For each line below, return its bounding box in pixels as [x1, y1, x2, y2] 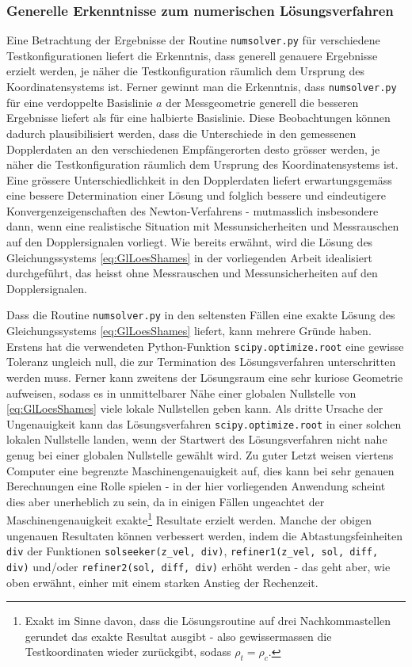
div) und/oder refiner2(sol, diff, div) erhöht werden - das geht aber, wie [6, 558, 391, 574]
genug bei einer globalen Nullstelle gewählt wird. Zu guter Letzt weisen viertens [6, 446, 394, 463]
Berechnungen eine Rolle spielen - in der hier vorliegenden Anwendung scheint [6, 478, 386, 494]
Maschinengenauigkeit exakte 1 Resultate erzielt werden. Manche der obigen [6, 509, 372, 528]
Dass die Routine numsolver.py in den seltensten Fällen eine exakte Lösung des [6, 307, 395, 323]
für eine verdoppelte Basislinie [6, 93, 153, 110]
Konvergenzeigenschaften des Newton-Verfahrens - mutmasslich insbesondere [6, 202, 379, 219]
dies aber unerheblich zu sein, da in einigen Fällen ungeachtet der [6, 493, 325, 509]
